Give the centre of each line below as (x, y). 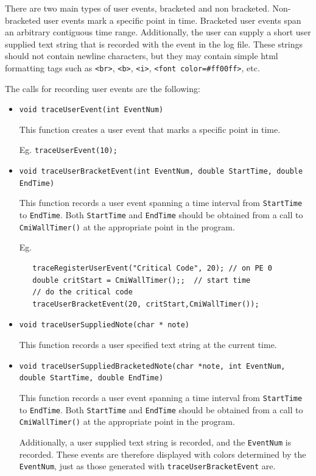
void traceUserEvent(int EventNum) (91, 110)
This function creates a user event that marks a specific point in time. (150, 129)
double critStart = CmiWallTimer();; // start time (142, 280)
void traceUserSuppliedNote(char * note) (104, 325)
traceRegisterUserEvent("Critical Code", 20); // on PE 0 (153, 268)
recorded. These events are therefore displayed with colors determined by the (163, 454)
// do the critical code (83, 292)
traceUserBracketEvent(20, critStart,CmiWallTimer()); (146, 304)
